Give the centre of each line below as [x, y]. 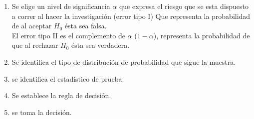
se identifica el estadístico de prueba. [68, 78]
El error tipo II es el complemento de [68, 35]
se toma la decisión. [42, 112]
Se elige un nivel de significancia [61, 6]
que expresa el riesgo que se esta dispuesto [184, 6]
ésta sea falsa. [86, 26]
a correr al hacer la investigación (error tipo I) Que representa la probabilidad [131, 16]
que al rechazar [35, 45]
